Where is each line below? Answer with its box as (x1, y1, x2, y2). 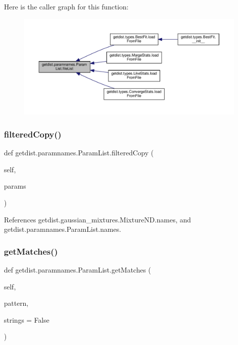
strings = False (4, 314, 50, 325)
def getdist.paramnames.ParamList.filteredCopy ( (4, 147, 154, 158)
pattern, (4, 298, 29, 308)
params (4, 181, 26, 191)
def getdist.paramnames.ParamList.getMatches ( (4, 264, 151, 275)
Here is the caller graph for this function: (4, 1, 129, 11)
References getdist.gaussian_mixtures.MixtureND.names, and (4, 214, 191, 224)
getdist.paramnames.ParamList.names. (4, 224, 121, 234)
